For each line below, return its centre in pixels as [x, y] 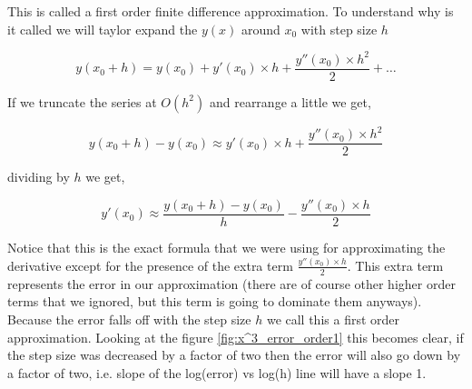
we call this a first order [333, 319]
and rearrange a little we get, [290, 101]
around [261, 29]
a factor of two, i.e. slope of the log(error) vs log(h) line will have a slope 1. [217, 372]
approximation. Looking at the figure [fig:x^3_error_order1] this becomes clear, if [236, 337]
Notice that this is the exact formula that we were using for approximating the [226, 247]
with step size [339, 29]
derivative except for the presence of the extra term [150, 265]
